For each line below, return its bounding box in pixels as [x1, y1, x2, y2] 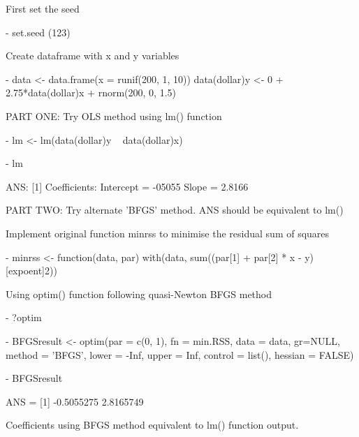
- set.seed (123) [6, 24, 71, 39]
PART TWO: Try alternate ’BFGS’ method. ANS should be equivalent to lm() [6, 202, 344, 217]
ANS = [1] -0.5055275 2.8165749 [6, 394, 144, 408]
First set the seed [6, 1, 80, 15]
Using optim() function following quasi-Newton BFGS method [6, 286, 272, 301]
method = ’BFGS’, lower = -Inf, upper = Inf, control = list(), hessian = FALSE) [6, 347, 354, 362]
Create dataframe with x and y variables [6, 48, 179, 63]
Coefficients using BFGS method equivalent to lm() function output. [6, 417, 299, 432]
